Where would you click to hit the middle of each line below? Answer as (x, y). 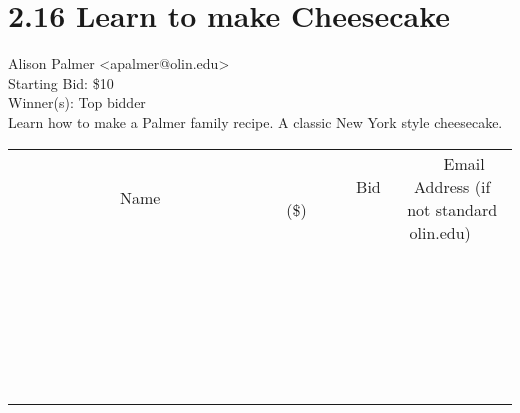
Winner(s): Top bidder (77, 102)
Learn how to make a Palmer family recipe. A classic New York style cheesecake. (255, 121)
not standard (452, 209)
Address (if (452, 186)
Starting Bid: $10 (61, 82)
